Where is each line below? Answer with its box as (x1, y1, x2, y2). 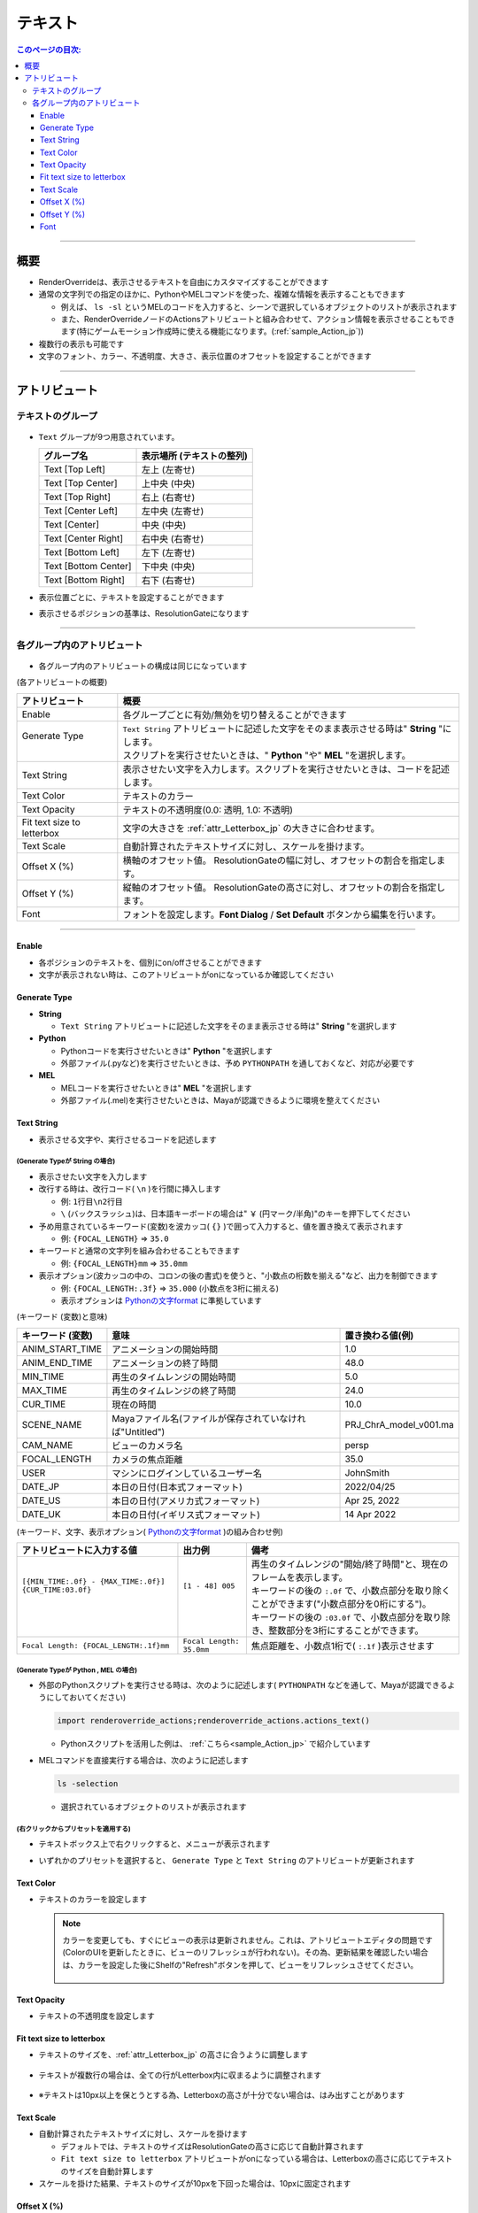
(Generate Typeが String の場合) (16, 1157, 116, 1166)
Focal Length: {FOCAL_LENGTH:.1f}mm (21, 1640, 170, 1650)
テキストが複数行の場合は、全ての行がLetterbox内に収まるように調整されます (38, 2070, 322, 2080)
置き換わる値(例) (344, 1329, 414, 1341)
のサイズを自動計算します (60, 2165, 154, 2177)
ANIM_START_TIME (21, 1342, 102, 1354)
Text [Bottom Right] (43, 574, 126, 586)
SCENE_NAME (21, 1418, 82, 1430)
